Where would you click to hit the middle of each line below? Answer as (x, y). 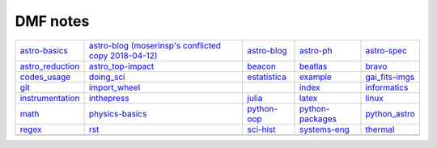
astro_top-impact (121, 66)
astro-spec (386, 50)
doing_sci (107, 77)
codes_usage (45, 77)
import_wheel (115, 87)
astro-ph (316, 50)
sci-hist (261, 129)
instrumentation (50, 98)
